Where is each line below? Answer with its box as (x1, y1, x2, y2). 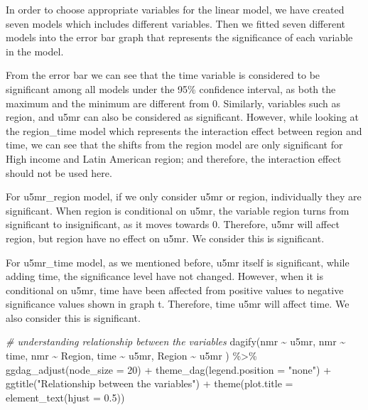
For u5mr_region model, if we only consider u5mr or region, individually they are (6, 189, 362, 204)
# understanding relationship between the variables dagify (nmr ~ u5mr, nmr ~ (6, 334, 346, 349)
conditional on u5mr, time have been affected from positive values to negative (6, 282, 344, 297)
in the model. (6, 43, 64, 58)
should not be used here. (6, 165, 112, 180)
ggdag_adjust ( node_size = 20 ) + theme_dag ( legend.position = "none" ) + (6, 362, 332, 377)
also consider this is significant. (6, 310, 141, 325)
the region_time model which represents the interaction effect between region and (6, 123, 362, 138)
